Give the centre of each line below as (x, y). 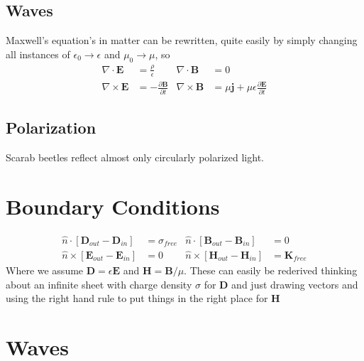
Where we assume (45, 270)
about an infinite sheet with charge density (99, 284)
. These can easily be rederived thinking (271, 270)
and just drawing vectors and (295, 284)
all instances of (38, 54)
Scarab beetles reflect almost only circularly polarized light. (135, 157)
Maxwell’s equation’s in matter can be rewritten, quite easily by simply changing (182, 40)
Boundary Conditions (113, 206)
